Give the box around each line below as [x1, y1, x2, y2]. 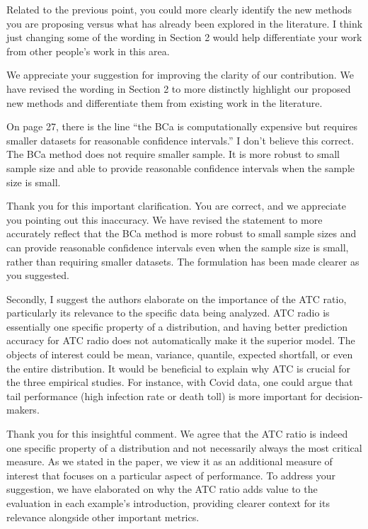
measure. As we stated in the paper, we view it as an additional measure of [6, 454, 333, 469]
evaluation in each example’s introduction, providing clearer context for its [6, 496, 330, 510]
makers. [6, 402, 40, 417]
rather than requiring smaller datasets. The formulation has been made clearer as [6, 254, 360, 268]
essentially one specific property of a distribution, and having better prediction [6, 319, 348, 334]
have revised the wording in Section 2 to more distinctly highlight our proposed [6, 81, 351, 96]
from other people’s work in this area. [6, 43, 170, 58]
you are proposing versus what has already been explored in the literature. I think [6, 16, 363, 30]
